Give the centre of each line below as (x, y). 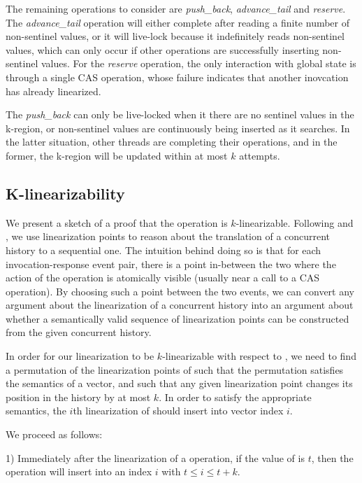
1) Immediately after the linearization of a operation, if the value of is (155, 457)
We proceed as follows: (54, 434)
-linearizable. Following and (295, 222)
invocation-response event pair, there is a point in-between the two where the (171, 264)
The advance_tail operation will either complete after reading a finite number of (178, 22)
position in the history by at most (78, 397)
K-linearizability (65, 193)
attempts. (260, 155)
